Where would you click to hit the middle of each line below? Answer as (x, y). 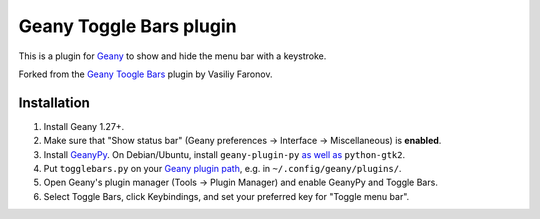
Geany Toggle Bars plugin (127, 26)
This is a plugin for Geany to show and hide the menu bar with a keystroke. (172, 56)
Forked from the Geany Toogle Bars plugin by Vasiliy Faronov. (145, 74)
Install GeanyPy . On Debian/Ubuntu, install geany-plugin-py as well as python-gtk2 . (224, 154)
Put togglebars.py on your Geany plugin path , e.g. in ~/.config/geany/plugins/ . (222, 169)
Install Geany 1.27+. (84, 126)
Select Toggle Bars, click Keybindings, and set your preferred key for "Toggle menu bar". (226, 196)
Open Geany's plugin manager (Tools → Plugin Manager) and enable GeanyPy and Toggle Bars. (241, 182)
